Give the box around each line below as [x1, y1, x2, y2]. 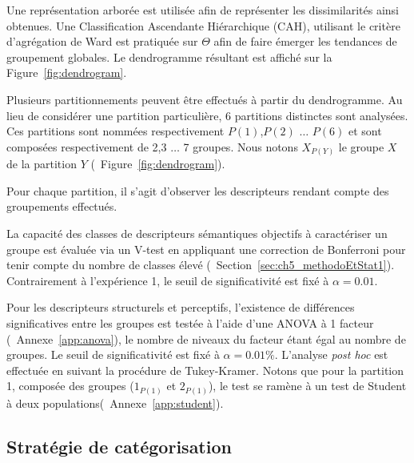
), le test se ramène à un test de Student [208, 377, 407, 394]
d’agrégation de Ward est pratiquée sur [6, 33, 198, 50]
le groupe [338, 138, 384, 155]
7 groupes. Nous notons [183, 138, 298, 155]
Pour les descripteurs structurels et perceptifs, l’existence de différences [6, 299, 355, 316]
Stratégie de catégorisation [6, 433, 232, 458]
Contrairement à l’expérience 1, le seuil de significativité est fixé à [6, 272, 329, 288]
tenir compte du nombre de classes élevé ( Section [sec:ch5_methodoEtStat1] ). [6, 256, 395, 273]
